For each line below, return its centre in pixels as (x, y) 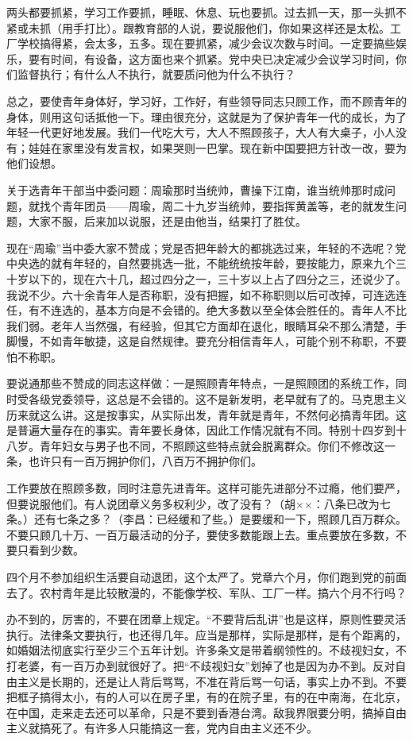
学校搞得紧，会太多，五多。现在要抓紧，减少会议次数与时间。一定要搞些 (206, 43)
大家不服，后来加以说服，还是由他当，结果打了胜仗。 (167, 221)
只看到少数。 (50, 550)
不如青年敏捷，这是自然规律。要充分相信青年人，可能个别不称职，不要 (223, 341)
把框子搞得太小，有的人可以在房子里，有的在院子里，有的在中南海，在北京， (206, 697)
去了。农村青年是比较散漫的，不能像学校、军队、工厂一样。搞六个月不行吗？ (206, 592)
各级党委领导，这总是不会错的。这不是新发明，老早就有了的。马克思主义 (217, 399)
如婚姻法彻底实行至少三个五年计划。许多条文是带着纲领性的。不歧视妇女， (201, 650)
